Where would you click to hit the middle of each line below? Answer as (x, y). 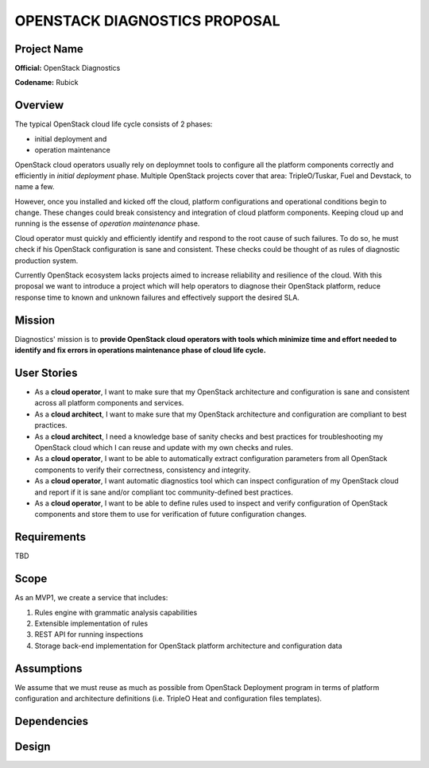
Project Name (49, 49)
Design (33, 746)
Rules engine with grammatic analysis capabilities (116, 612)
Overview (39, 105)
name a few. (35, 187)
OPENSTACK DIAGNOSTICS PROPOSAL (148, 21)
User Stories (46, 372)
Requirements (50, 537)
